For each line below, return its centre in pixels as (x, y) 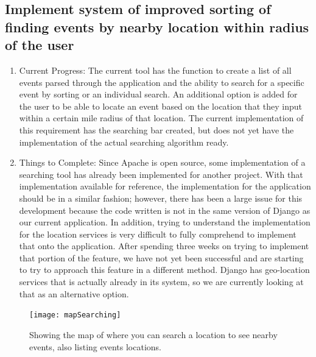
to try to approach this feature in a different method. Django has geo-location (164, 270)
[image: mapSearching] (75, 315)
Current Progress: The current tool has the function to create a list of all (155, 70)
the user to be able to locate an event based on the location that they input (160, 106)
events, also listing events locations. (95, 346)
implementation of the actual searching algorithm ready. (124, 142)
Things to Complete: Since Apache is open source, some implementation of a (162, 162)
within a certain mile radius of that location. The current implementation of (161, 118)
